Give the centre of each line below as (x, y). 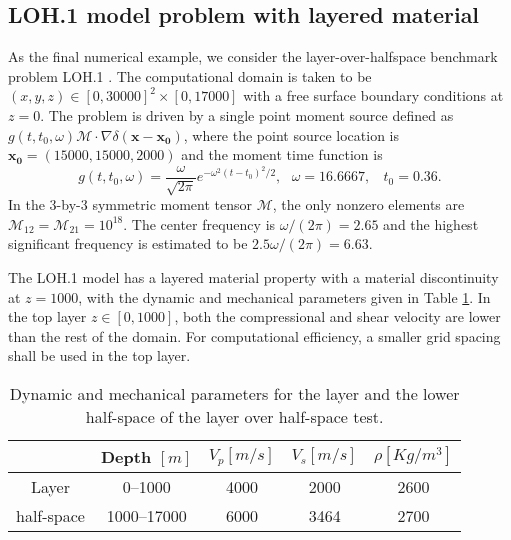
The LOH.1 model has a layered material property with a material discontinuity (253, 277)
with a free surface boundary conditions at (373, 95)
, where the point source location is (291, 134)
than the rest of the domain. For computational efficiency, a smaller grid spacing (254, 335)
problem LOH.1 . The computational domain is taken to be (190, 75)
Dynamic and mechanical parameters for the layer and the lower (234, 393)
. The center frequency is (199, 223)
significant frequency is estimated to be (128, 243)
